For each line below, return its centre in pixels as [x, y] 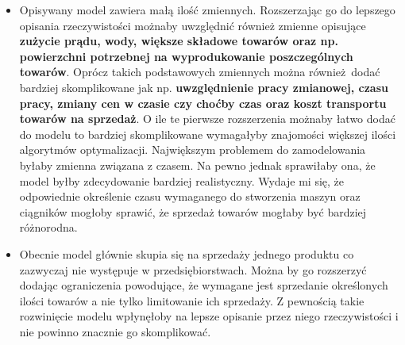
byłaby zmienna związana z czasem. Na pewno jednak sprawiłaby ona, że [197, 165]
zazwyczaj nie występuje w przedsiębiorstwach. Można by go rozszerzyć [193, 269]
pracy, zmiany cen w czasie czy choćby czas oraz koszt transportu [203, 103]
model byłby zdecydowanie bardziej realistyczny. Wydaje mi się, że [181, 180]
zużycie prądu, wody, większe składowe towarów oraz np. [179, 41]
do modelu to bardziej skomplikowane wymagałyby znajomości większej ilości [208, 134]
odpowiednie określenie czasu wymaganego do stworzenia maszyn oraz [190, 196]
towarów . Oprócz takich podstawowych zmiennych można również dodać [200, 72]
